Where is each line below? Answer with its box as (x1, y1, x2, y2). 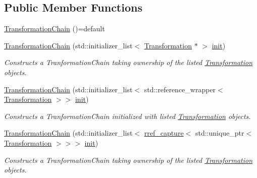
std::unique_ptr (195, 128, 244, 138)
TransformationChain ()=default (4, 23, 105, 34)
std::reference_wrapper (144, 84, 216, 94)
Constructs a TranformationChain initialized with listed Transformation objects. (4, 110, 251, 121)
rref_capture (144, 128, 184, 138)
